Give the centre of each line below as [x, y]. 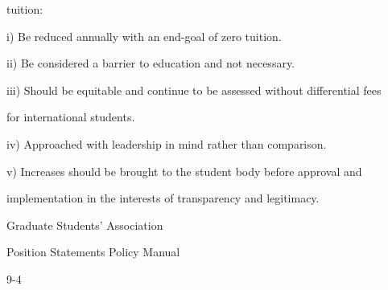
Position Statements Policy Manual [93, 252]
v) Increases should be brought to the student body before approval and [184, 171]
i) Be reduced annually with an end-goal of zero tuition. [144, 36]
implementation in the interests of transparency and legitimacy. [163, 198]
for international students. [71, 117]
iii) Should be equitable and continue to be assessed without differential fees [194, 90]
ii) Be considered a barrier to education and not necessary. [151, 63]
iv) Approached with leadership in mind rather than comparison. [167, 143]
